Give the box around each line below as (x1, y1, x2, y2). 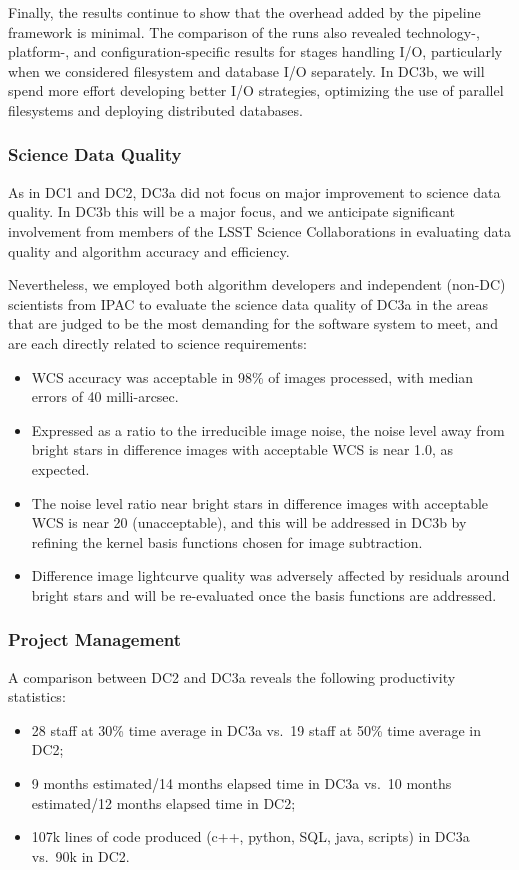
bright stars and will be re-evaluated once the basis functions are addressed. (31, 584, 497, 605)
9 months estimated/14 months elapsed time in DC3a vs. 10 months (31, 773, 452, 794)
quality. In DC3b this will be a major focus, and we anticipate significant (8, 201, 455, 222)
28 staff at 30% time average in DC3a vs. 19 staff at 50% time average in (31, 719, 481, 740)
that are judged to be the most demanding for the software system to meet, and (8, 313, 498, 334)
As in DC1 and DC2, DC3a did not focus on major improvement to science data (8, 181, 501, 202)
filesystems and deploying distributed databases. (8, 99, 303, 120)
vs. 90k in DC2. (31, 845, 130, 866)
